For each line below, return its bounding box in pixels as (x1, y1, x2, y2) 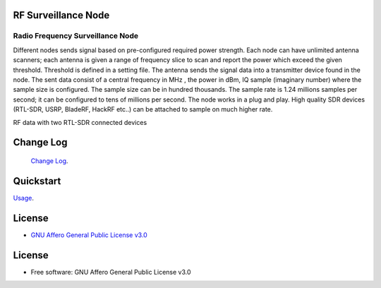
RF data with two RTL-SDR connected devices (13, 118, 147, 126)
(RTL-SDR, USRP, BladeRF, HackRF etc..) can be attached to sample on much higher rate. (13, 105, 273, 114)
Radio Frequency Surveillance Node (13, 31, 139, 41)
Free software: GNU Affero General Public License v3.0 (30, 268, 191, 276)
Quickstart (13, 175, 61, 187)
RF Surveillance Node (13, 9, 110, 21)
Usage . (13, 193, 35, 202)
